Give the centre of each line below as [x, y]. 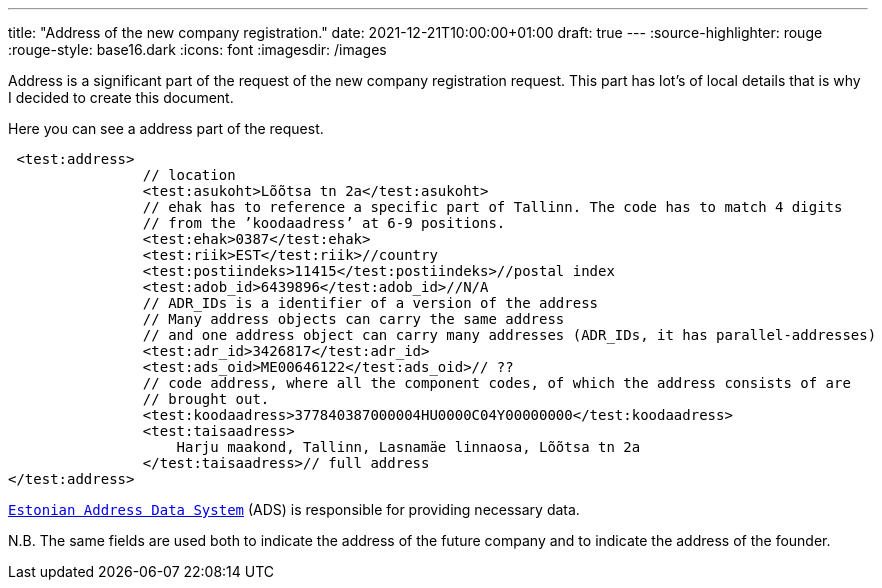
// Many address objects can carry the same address [353, 319]
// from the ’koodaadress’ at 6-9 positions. [324, 223]
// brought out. [206, 399]
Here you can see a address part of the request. [166, 128]
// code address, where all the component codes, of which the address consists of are [496, 383]
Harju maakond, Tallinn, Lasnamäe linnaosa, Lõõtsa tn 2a [408, 447]
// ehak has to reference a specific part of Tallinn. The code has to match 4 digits [492, 207]
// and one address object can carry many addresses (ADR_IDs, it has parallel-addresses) [509, 335]
